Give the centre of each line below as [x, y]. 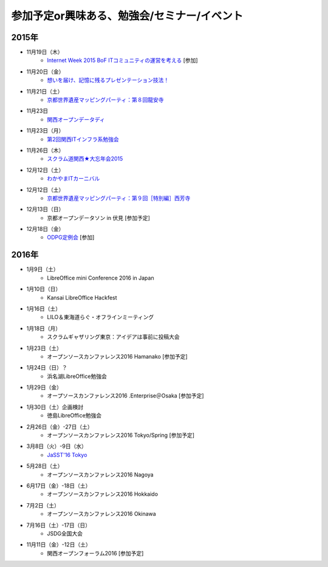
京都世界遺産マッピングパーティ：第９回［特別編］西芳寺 [119, 198]
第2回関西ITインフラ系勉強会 [83, 139]
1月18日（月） [44, 328]
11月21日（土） [45, 91]
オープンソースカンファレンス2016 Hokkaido [102, 494]
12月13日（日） [45, 209]
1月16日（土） [44, 308]
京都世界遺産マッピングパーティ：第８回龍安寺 [105, 100]
